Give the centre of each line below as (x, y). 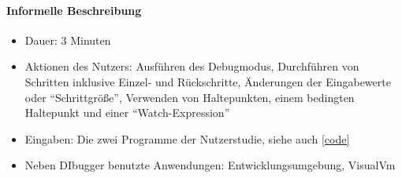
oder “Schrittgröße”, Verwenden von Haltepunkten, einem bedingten (190, 97)
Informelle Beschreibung (74, 10)
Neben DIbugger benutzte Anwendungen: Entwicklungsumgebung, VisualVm (210, 165)
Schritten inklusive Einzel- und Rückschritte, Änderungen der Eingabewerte (208, 81)
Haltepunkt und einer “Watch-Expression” (127, 113)
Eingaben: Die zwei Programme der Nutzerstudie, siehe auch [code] (187, 138)
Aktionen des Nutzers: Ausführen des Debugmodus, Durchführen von (192, 66)
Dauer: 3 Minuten (68, 40)
